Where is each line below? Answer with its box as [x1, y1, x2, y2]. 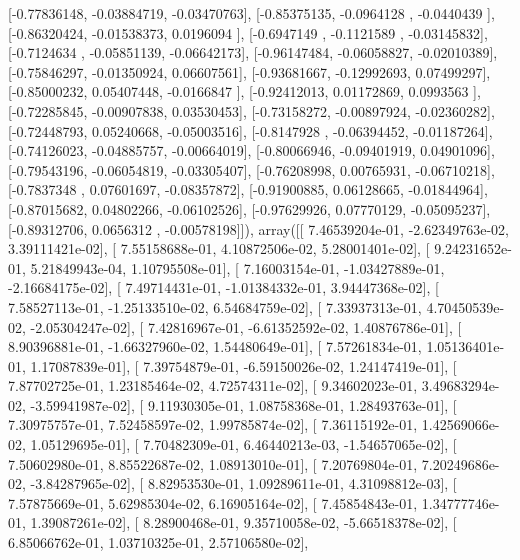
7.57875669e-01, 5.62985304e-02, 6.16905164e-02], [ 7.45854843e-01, [8, 492, 418, 513]
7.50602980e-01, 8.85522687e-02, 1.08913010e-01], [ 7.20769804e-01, [8, 453, 418, 474]
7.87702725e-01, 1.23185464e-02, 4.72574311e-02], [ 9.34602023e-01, [8, 375, 418, 396]
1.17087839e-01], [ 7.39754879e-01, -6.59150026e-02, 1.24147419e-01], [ [30, 355, 457, 376]
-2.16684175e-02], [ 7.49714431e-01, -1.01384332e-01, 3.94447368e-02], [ [8, 277, 439, 298]
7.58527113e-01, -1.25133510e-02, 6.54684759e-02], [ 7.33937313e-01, [8, 296, 422, 317]
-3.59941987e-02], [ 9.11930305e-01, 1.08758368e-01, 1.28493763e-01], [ [30, 394, 457, 415]
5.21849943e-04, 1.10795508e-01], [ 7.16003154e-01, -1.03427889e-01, [30, 257, 445, 278]
